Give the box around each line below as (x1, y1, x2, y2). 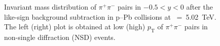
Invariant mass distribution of (4, 2, 96, 12)
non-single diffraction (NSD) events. (4, 31, 116, 42)
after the (186, 2, 213, 12)
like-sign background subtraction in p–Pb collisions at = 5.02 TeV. (4, 11, 216, 22)
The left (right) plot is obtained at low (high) (4, 21, 145, 32)
